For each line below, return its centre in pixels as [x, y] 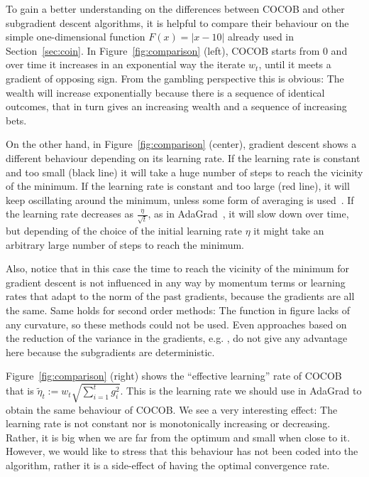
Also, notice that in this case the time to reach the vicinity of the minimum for [178, 268]
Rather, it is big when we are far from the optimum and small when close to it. [178, 437]
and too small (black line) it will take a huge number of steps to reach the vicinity [184, 172]
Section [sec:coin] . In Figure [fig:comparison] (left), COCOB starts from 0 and [177, 50]
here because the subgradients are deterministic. [110, 352]
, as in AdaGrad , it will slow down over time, [248, 214]
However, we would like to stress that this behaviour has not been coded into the [182, 451]
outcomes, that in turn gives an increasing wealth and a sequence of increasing [176, 106]
